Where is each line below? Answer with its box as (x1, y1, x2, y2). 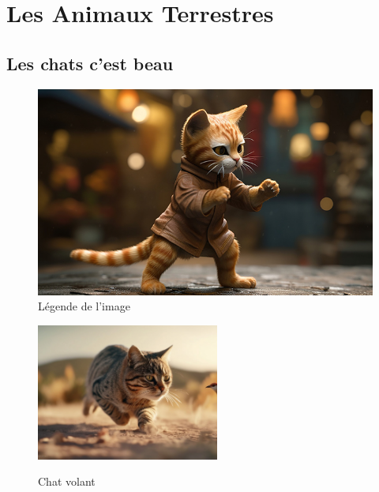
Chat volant (38, 473, 96, 490)
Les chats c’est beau (6, 51, 174, 75)
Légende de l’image (38, 298, 130, 314)
